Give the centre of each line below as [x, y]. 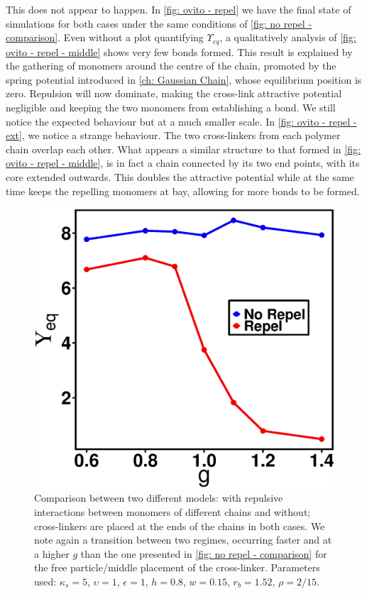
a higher [52, 553]
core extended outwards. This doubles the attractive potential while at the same [180, 176]
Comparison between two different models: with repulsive [159, 498]
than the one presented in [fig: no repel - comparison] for [204, 553]
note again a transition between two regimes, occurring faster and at [183, 540]
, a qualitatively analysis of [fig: [288, 37]
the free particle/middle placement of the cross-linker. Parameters [177, 567]
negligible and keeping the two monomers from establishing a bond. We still [171, 108]
